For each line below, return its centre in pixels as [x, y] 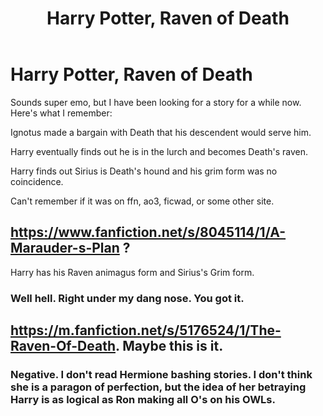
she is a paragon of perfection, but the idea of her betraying [158, 387]
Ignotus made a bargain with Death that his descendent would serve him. [161, 132]
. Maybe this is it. [169, 346]
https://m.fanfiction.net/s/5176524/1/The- [146, 330]
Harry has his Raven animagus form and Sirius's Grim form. [132, 272]
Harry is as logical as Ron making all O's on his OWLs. [143, 399]
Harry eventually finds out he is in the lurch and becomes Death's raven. [159, 151]
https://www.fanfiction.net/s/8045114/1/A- [148, 232]
